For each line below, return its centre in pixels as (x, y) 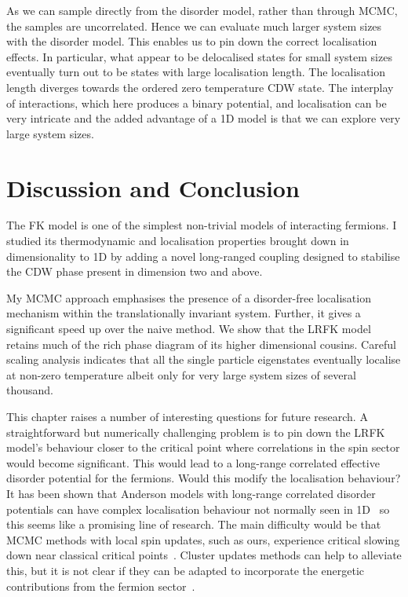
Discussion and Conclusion (153, 187)
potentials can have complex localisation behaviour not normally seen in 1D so (198, 509)
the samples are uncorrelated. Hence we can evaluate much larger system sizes (194, 26)
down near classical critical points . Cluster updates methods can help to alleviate (204, 555)
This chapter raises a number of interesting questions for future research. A (187, 416)
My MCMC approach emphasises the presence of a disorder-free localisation (189, 297)
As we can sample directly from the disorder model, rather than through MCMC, (202, 10)
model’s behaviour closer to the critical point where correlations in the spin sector (203, 447)
